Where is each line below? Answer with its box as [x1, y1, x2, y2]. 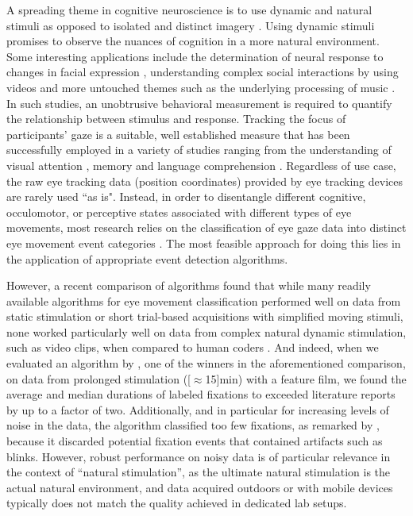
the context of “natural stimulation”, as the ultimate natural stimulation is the [6, 464, 391, 480]
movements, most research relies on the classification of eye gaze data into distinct [6, 219, 407, 236]
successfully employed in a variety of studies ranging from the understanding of [6, 141, 392, 158]
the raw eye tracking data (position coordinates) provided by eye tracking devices [6, 172, 403, 189]
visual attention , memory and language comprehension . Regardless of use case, [6, 156, 396, 173]
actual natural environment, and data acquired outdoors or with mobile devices [6, 479, 393, 495]
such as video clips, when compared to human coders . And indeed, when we [6, 339, 379, 356]
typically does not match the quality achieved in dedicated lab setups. [6, 495, 347, 511]
